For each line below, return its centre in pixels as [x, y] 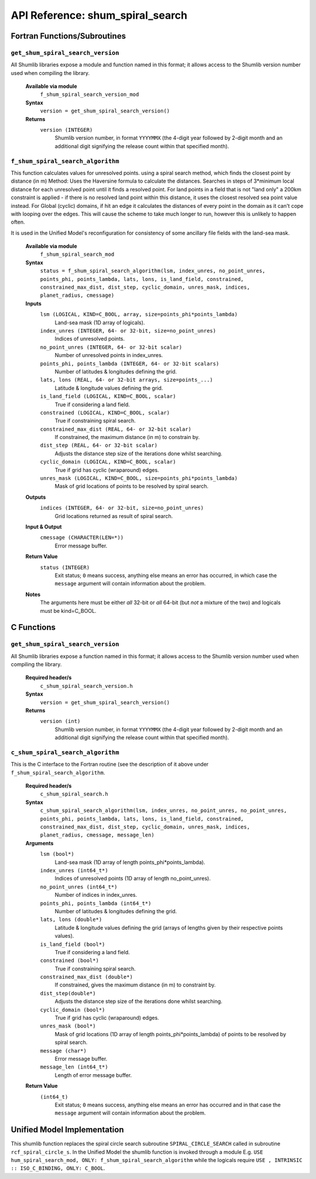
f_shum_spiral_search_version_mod [90, 95]
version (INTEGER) [66, 130]
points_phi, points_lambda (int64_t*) [96, 903]
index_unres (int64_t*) [74, 870]
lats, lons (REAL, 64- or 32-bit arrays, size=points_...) [127, 380]
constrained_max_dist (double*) [86, 977]
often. [18, 222]
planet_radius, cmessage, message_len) [97, 835]
